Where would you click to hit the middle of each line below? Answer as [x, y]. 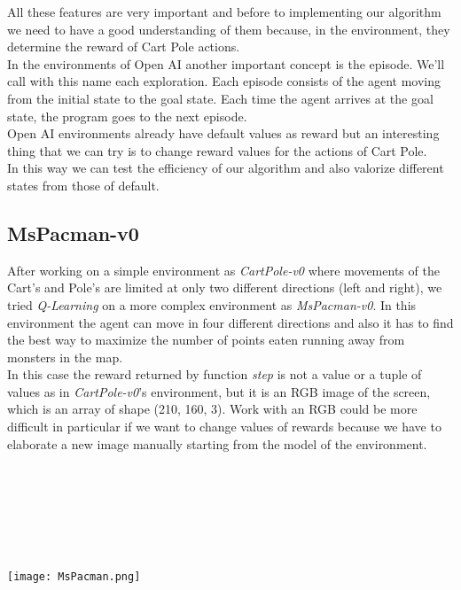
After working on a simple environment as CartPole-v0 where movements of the [223, 270]
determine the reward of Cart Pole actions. [124, 47]
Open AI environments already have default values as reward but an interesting [223, 133]
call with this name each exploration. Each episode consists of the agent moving [224, 81]
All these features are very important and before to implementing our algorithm [224, 12]
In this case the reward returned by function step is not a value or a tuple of [215, 374]
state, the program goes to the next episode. [127, 116]
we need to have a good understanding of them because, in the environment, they [229, 29]
